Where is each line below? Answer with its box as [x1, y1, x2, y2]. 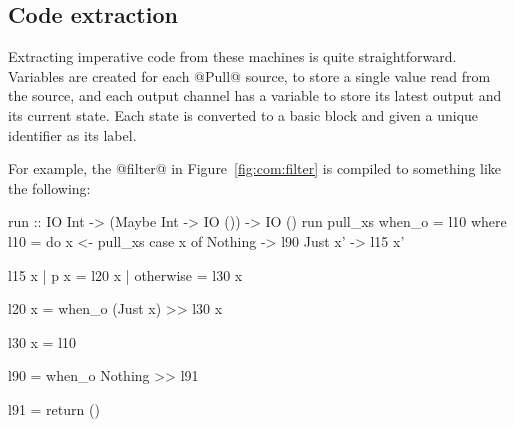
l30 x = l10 [8, 331, 77, 352]
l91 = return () [8, 398, 100, 419]
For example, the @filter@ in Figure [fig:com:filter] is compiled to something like [8, 158, 502, 179]
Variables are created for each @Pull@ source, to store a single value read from [8, 65, 491, 86]
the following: [8, 177, 91, 198]
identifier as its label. [8, 124, 137, 145]
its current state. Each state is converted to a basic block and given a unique [8, 104, 479, 125]
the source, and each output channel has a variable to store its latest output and [8, 85, 502, 106]
